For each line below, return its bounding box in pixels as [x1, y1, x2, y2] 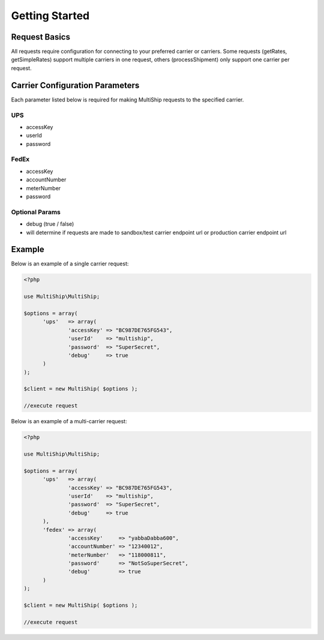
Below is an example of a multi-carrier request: [11, 418, 127, 425]
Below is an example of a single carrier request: [11, 260, 129, 267]
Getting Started [11, 9, 90, 22]
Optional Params [11, 208, 61, 216]
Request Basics [11, 32, 70, 42]
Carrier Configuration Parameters [11, 80, 140, 90]
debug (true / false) [26, 220, 74, 228]
